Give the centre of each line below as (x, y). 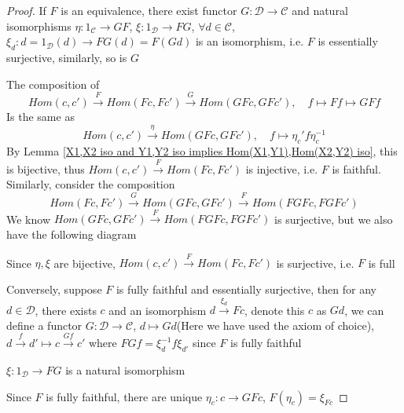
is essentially (348, 41)
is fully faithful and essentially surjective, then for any (246, 289)
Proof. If (26, 10)
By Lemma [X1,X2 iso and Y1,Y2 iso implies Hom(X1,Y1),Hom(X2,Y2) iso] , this (202, 151)
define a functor (44, 325)
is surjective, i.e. (315, 263)
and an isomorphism (158, 310)
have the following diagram (72, 234)
